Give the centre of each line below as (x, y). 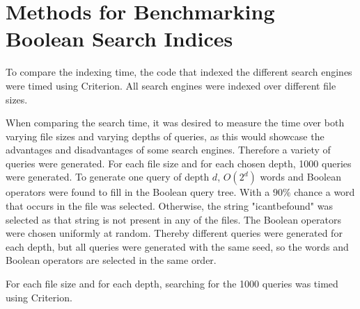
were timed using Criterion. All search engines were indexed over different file (171, 85)
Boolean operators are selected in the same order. (111, 260)
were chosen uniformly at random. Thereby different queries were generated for (174, 233)
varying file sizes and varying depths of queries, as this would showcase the (165, 136)
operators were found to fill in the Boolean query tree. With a (138, 192)
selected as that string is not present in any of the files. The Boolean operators (173, 219)
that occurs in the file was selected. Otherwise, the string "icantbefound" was (169, 206)
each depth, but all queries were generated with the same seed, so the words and (177, 246)
